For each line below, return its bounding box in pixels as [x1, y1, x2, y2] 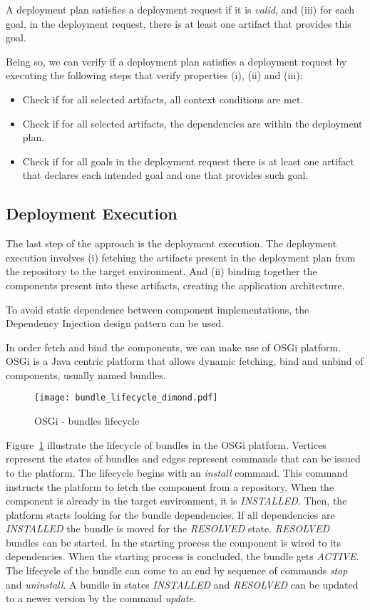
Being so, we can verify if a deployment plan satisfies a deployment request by [6, 53, 347, 68]
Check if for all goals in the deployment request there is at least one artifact [22, 153, 354, 168]
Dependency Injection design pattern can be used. [6, 316, 225, 331]
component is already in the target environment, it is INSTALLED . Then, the [6, 493, 347, 508]
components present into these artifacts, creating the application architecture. [6, 277, 345, 292]
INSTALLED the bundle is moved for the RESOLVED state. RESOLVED [6, 521, 329, 536]
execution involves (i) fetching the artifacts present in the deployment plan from [6, 249, 356, 264]
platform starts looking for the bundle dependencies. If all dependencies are [6, 507, 335, 522]
